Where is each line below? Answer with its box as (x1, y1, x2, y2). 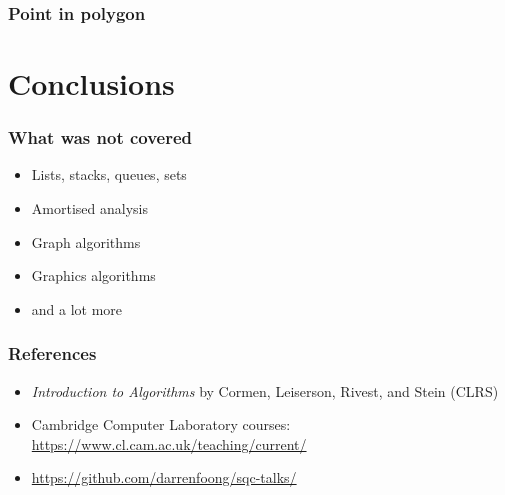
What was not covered (8, 125, 193, 150)
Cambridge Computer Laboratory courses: (31, 414, 291, 435)
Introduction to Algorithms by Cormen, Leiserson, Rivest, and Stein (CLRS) (31, 380, 499, 401)
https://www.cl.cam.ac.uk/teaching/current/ (31, 433, 307, 454)
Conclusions (8, 63, 175, 104)
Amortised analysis (31, 198, 148, 219)
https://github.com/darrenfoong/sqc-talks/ (31, 467, 297, 488)
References (8, 341, 97, 366)
